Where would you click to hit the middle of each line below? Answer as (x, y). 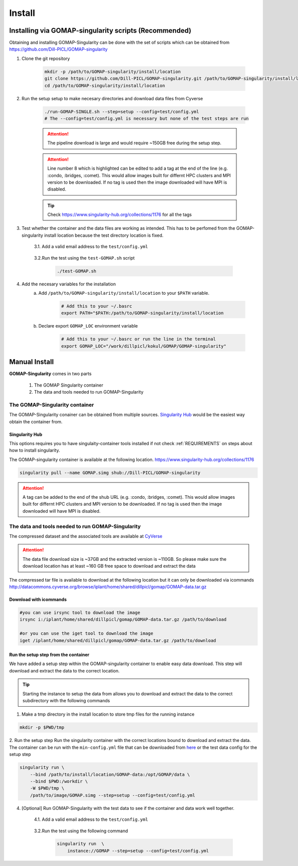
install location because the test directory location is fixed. (104, 235)
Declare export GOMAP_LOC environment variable (88, 326)
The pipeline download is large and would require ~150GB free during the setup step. (134, 143)
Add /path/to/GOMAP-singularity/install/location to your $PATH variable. (124, 293)
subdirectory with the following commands (66, 701)
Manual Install (32, 362)
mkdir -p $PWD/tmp (42, 728)
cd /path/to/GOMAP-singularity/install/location (105, 85)
